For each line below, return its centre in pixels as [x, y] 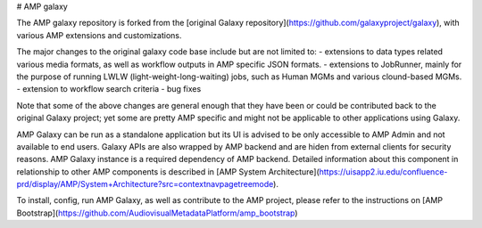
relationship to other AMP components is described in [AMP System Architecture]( [168, 171]
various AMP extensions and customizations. [99, 35]
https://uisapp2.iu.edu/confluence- [383, 171]
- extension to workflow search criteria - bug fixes [109, 89]
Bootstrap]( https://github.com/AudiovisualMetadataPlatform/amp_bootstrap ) [157, 213]
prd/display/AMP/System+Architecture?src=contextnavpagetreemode [145, 184]
